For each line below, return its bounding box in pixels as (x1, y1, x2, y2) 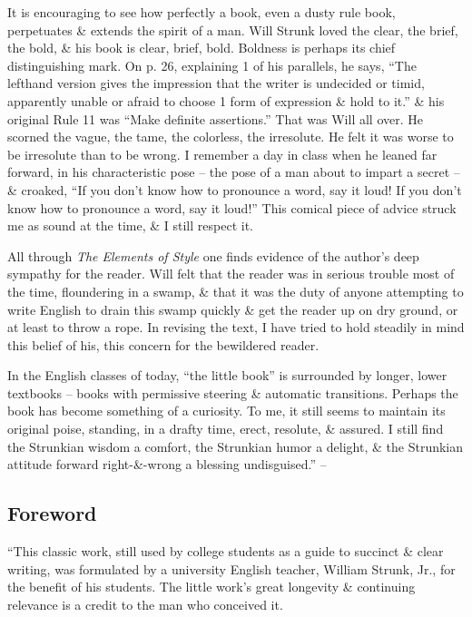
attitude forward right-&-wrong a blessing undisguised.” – (7, 455, 327, 474)
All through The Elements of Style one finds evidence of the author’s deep (7, 246, 419, 265)
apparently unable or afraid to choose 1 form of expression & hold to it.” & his (7, 91, 445, 110)
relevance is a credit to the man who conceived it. (7, 594, 283, 613)
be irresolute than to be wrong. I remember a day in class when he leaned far (7, 144, 438, 163)
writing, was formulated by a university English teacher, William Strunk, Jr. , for (7, 559, 456, 578)
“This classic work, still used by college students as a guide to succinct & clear (7, 542, 444, 561)
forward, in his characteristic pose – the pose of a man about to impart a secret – (7, 162, 460, 181)
